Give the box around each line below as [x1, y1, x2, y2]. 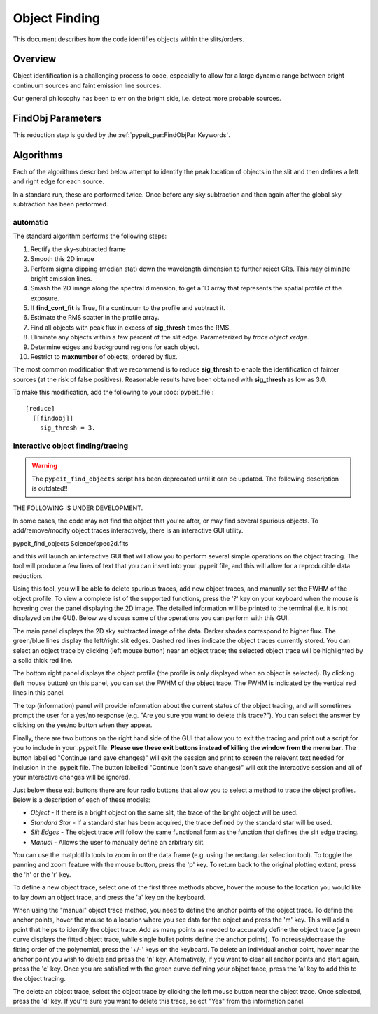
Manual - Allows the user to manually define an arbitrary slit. [30, 838, 206, 846]
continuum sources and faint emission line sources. [13, 81, 162, 90]
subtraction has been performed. [13, 200, 108, 209]
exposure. [30, 294, 59, 302]
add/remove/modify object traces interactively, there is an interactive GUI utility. [13, 526, 244, 535]
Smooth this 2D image [30, 255, 94, 263]
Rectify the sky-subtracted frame [30, 245, 126, 253]
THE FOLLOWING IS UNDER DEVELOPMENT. [13, 504, 143, 512]
